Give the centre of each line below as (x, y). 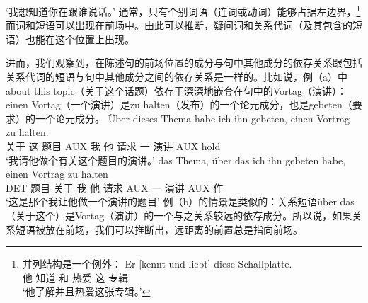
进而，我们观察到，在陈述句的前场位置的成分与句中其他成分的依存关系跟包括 (184, 63)
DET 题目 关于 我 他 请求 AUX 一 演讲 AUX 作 (115, 187)
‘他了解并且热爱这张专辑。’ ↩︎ (86, 291)
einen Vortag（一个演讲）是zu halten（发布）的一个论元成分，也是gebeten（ (179, 104)
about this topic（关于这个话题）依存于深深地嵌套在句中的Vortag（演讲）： (176, 90)
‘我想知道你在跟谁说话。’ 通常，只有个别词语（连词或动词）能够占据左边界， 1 (183, 10)
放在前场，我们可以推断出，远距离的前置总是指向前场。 (174, 229)
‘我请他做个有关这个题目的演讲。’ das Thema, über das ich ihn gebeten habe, (176, 160)
